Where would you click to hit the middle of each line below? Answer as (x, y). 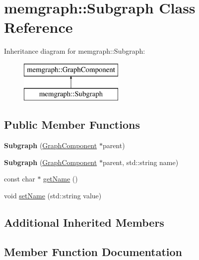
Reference (38, 27)
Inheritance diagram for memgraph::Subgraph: (75, 51)
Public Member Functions (72, 125)
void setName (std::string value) (53, 196)
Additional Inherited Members (84, 222)
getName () (61, 179)
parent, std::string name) (140, 162)
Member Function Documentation (93, 251)
